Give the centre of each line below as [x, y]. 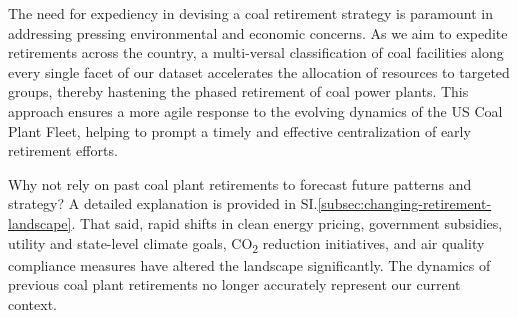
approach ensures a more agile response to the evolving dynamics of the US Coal [255, 110]
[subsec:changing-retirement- [404, 203]
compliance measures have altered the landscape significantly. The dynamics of [249, 264]
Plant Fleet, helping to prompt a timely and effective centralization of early [239, 130]
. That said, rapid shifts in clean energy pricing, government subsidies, [287, 222]
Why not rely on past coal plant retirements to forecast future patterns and [240, 183]
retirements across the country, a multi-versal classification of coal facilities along [256, 52]
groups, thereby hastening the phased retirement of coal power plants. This [238, 91]
